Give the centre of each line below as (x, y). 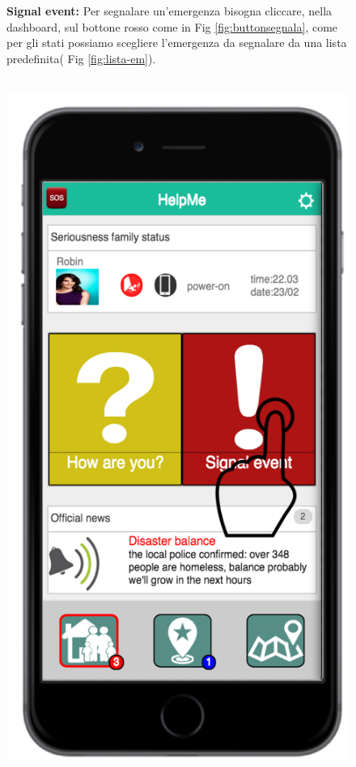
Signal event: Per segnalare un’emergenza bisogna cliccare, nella (170, 11)
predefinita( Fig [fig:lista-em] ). (81, 58)
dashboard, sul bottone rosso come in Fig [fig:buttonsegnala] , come (172, 26)
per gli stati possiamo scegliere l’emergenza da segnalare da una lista (177, 43)
